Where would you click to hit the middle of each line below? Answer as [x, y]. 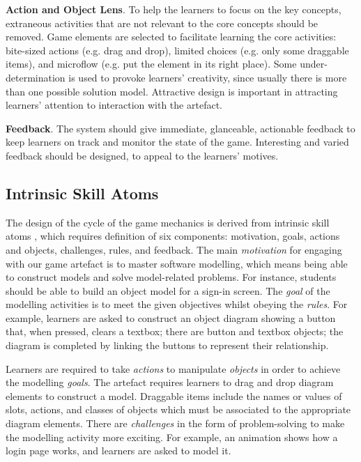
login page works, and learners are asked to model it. [118, 451]
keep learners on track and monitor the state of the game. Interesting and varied [177, 142]
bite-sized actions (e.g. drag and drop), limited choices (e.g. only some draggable [177, 50]
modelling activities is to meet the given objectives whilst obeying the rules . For [177, 304]
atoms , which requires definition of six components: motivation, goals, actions [173, 236]
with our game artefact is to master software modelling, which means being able [177, 263]
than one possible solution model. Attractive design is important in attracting [172, 91]
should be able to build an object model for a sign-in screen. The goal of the [168, 290]
